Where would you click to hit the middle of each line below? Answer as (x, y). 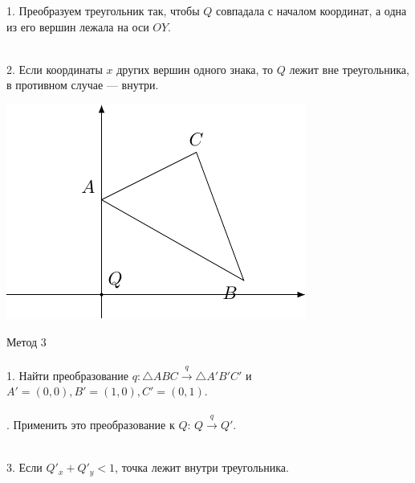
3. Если (24, 467)
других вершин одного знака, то (195, 69)
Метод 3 (26, 341)
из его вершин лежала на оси (78, 26)
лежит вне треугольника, (349, 69)
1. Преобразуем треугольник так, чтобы (103, 10)
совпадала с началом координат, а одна (311, 10)
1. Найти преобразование (67, 375)
